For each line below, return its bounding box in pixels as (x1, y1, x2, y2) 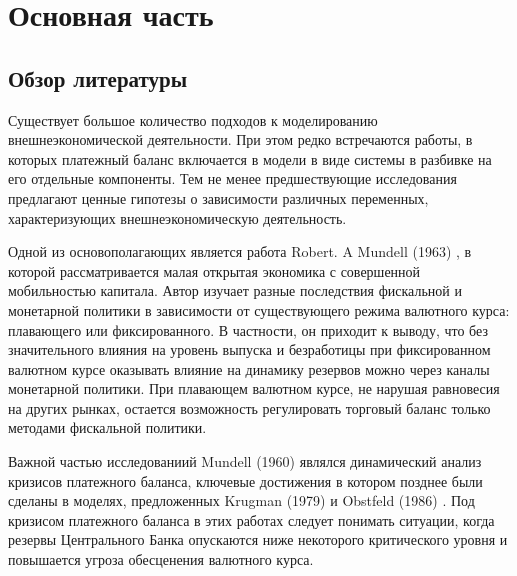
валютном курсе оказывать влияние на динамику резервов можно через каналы (8, 358, 490, 379)
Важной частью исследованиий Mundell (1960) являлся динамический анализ (8, 451, 482, 472)
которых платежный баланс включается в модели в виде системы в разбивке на (8, 148, 492, 169)
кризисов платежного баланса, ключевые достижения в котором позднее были (8, 470, 483, 491)
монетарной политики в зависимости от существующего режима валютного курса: (8, 299, 510, 320)
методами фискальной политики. (8, 417, 207, 438)
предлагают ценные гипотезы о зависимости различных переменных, (8, 187, 429, 208)
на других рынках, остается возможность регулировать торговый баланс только (8, 397, 491, 418)
